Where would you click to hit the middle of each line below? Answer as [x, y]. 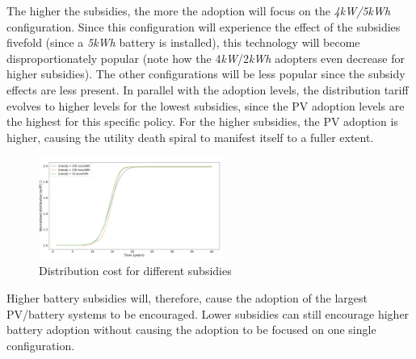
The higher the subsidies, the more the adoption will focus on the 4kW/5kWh [199, 10]
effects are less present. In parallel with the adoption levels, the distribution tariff [208, 89]
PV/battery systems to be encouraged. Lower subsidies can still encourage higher [208, 313]
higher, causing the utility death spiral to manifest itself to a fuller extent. [190, 137]
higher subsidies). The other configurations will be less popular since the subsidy [206, 74]
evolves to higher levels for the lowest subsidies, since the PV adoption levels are [206, 105]
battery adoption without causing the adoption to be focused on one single [191, 330]
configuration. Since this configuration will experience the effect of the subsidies [204, 26]
